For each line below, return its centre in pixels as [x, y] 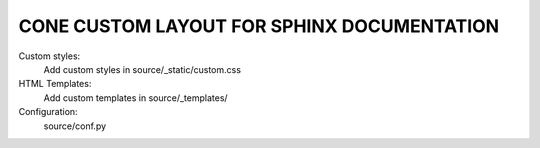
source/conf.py [75, 126]
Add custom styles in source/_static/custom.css [142, 69]
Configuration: [48, 112]
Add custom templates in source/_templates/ [136, 97]
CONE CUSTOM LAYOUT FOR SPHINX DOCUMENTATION [259, 26]
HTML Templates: [55, 84]
